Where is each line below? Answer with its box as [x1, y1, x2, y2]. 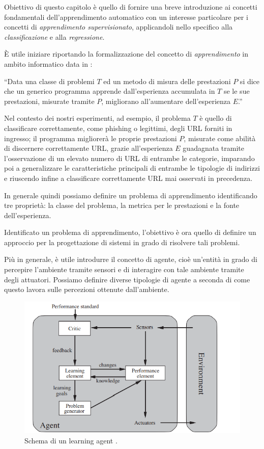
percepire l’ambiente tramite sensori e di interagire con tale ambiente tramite [4, 264, 244, 275]
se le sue [223, 86, 250, 96]
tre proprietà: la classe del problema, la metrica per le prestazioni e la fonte [4, 200, 240, 210]
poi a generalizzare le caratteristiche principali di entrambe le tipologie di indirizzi [4, 163, 260, 173]
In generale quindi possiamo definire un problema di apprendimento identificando [4, 190, 257, 200]
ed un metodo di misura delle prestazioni [103, 75, 231, 86]
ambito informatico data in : [4, 58, 93, 69]
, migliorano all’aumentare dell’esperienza [101, 95, 231, 106]
